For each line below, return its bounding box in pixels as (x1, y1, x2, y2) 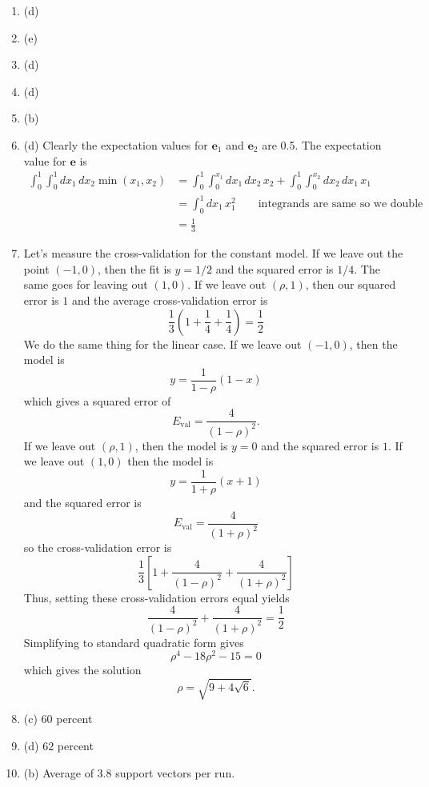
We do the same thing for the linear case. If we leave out (23, 335, 302, 352)
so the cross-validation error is (23, 539, 172, 556)
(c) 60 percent (23, 710, 93, 727)
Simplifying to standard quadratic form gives (23, 633, 244, 650)
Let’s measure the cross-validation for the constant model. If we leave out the (23, 245, 403, 262)
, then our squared (305, 276, 396, 293)
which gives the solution (23, 661, 142, 678)
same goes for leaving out (23, 276, 148, 293)
